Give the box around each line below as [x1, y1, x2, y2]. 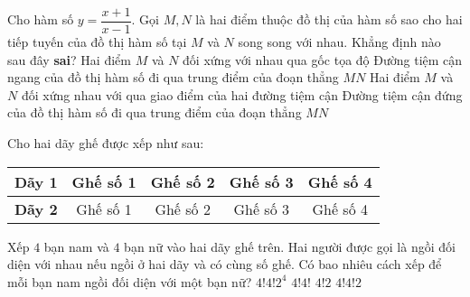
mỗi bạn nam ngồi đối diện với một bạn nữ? [7, 272, 252, 291]
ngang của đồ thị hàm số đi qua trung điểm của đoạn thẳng [7, 68, 339, 87]
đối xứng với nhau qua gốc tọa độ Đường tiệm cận [183, 50, 463, 69]
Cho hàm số [7, 10, 74, 29]
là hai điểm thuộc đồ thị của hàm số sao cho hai [195, 10, 463, 29]
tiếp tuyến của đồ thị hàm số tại [7, 32, 187, 51]
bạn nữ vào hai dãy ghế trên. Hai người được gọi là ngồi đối [124, 237, 456, 255]
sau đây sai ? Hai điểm [7, 50, 131, 69]
